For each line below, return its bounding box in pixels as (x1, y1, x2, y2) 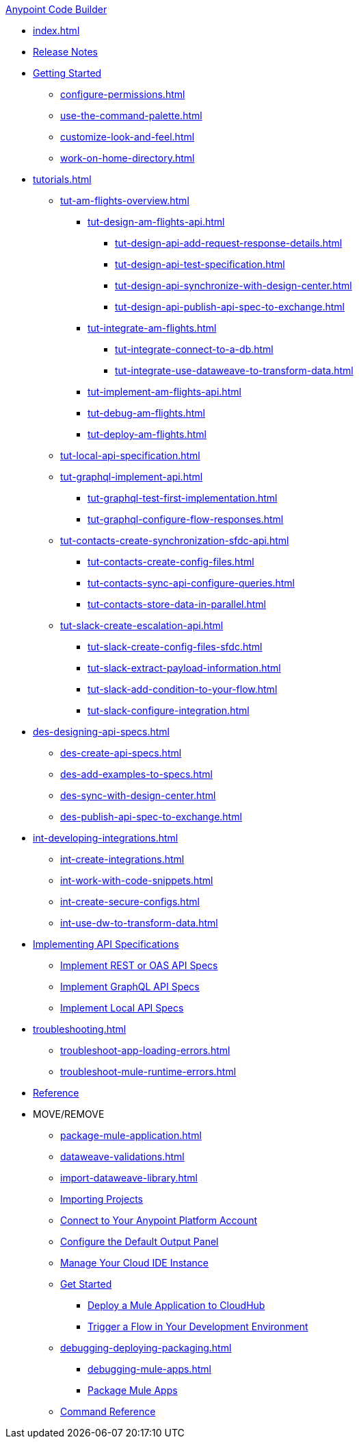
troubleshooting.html (33, 1023, 127, 1035)
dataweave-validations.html (60, 1151, 185, 1162)
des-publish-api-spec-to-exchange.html (60, 811, 242, 822)
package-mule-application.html (60, 1129, 202, 1141)
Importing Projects (60, 1193, 144, 1205)
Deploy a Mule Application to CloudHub (88, 1299, 265, 1311)
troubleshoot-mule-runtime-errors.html (60, 1066, 237, 1077)
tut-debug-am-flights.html (88, 407, 205, 419)
